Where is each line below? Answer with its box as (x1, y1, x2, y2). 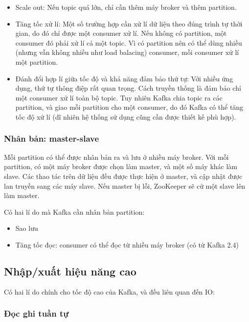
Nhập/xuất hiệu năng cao (4, 263, 136, 278)
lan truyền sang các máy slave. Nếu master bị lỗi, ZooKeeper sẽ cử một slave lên (4, 180, 246, 191)
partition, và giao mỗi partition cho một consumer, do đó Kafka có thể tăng (15, 102, 244, 112)
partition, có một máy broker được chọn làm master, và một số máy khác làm (4, 161, 238, 172)
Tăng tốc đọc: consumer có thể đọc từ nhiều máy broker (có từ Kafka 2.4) (15, 239, 239, 249)
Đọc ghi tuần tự (4, 307, 69, 320)
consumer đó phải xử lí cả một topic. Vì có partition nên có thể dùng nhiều (15, 37, 242, 48)
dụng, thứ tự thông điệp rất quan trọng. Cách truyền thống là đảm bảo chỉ (15, 83, 241, 93)
